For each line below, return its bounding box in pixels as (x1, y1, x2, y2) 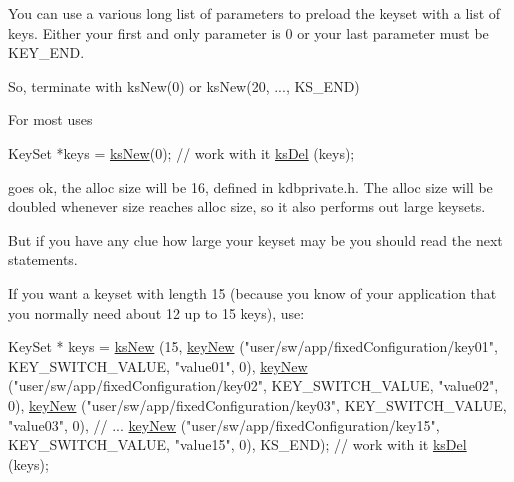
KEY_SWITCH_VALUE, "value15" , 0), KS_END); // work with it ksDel (8, 434, 467, 455)
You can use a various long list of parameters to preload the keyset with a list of (8, 3, 501, 23)
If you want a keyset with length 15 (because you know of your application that (8, 282, 497, 303)
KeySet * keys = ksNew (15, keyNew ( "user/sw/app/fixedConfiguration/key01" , (8, 336, 499, 357)
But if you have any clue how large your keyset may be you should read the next (8, 229, 503, 250)
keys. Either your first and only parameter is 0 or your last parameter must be (8, 22, 489, 43)
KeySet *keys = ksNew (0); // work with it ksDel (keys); (8, 142, 355, 163)
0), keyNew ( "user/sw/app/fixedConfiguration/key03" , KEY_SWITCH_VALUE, (8, 394, 507, 415)
